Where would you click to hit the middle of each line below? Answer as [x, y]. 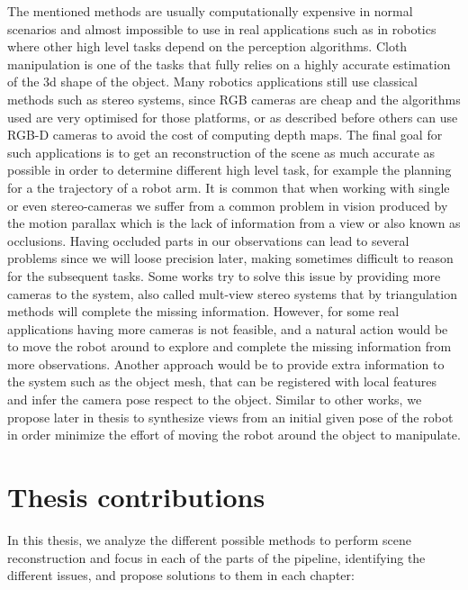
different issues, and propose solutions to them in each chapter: [181, 575]
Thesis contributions [136, 497]
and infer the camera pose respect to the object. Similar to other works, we [215, 399]
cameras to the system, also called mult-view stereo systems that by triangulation [232, 293]
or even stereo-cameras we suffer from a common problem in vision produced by [228, 205]
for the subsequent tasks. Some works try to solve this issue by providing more [224, 275]
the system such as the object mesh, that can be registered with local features [222, 381]
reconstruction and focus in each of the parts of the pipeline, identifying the [216, 557]
